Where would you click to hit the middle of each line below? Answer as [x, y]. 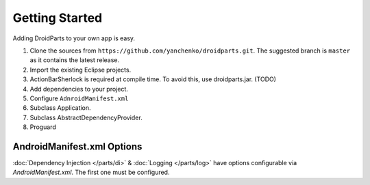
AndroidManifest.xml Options [77, 146]
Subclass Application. [61, 108]
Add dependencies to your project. [79, 89]
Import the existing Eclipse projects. [81, 70]
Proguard [43, 127]
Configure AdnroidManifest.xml [79, 98]
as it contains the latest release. [75, 60]
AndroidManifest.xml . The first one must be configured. [91, 172]
